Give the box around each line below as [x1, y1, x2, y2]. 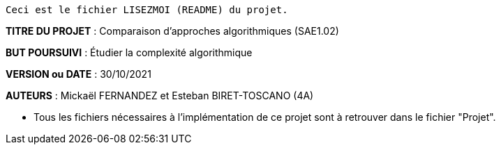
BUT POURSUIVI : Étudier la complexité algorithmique [6, 47, 253, 58]
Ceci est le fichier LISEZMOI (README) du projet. [6, 4, 288, 15]
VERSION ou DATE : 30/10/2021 [6, 68, 151, 80]
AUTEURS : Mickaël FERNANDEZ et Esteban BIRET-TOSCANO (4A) [6, 90, 314, 101]
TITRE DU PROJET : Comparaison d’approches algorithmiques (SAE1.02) [6, 25, 339, 37]
